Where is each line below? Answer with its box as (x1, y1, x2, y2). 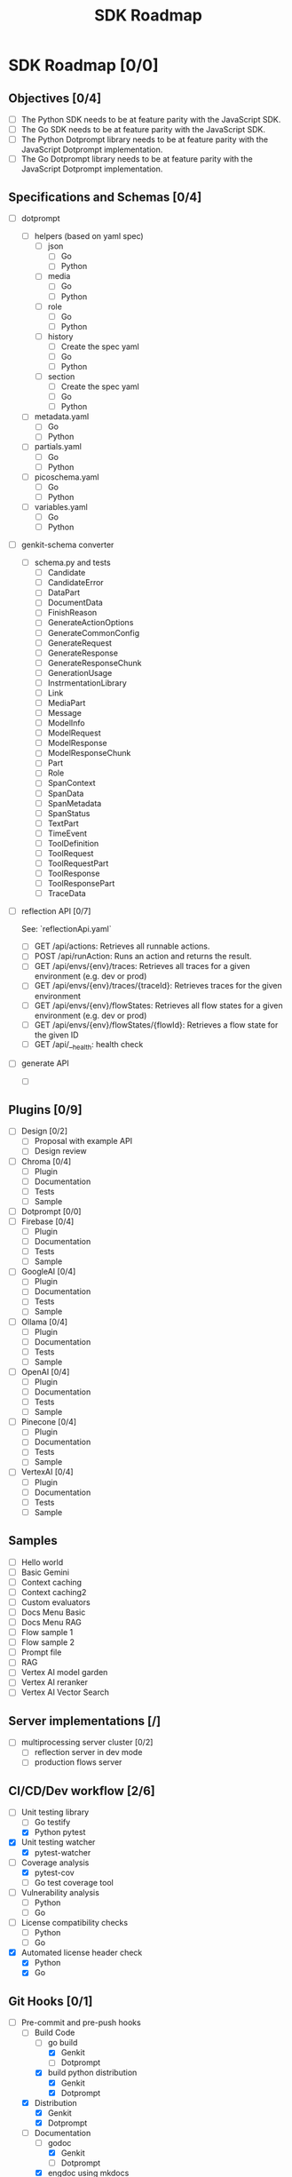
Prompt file (20, 1647, 62, 1657)
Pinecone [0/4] (20, 1417, 77, 1427)
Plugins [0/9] (8, 1102, 83, 1117)
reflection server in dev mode (34, 1747, 143, 1758)
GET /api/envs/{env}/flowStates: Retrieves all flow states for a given (34, 1000, 283, 1011)
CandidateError (47, 577, 104, 588)
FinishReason (47, 608, 98, 618)
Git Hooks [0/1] (8, 1993, 93, 2008)
